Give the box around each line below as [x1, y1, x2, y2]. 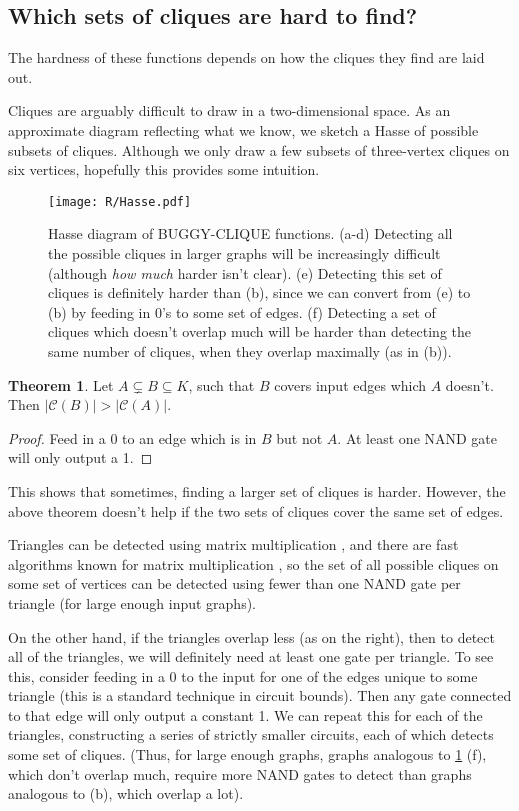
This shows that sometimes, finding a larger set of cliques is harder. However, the [8, 480, 506, 501]
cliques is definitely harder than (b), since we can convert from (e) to [48, 282, 471, 303]
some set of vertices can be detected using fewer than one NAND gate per [8, 573, 461, 594]
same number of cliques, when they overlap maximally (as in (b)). [48, 340, 452, 361]
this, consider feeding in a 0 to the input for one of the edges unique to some [8, 665, 478, 686]
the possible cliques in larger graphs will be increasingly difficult [48, 243, 441, 264]
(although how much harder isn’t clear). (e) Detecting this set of [48, 262, 442, 283]
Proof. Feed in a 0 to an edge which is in [8, 427, 257, 448]
